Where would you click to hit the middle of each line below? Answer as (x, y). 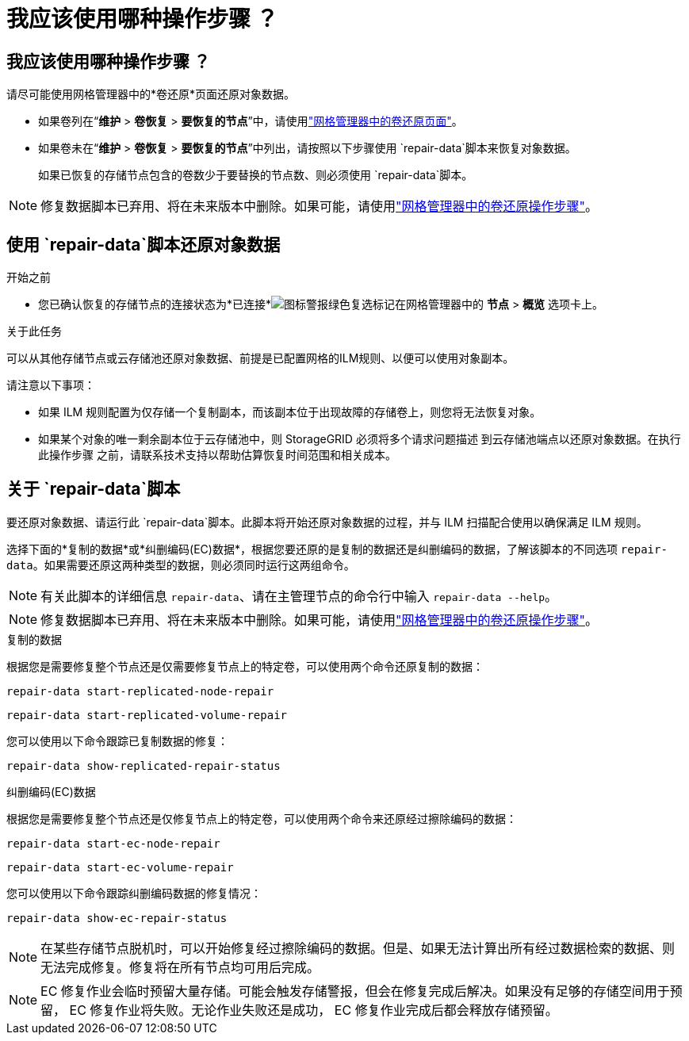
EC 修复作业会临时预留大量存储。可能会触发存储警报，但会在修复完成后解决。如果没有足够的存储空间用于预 (362, 991)
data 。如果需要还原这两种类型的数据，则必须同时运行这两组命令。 (181, 565)
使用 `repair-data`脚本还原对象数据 (144, 244)
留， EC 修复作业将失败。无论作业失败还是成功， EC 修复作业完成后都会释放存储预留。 (299, 1010)
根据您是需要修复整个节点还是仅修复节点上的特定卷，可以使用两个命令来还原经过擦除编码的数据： (262, 818)
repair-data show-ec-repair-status (117, 918)
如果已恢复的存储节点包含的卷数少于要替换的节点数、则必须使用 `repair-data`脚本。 (256, 175)
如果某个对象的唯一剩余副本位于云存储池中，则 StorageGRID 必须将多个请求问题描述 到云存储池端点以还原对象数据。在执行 (360, 439)
